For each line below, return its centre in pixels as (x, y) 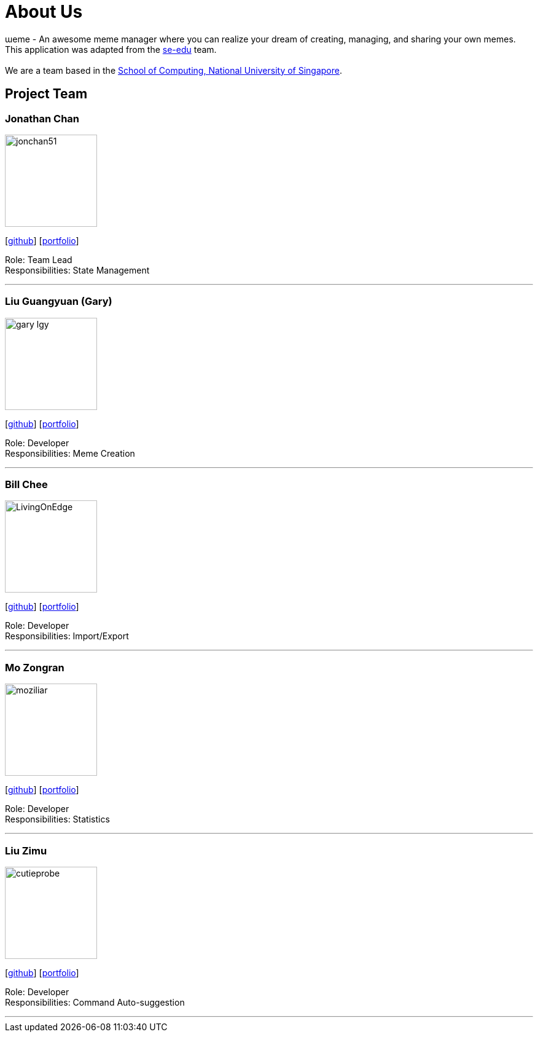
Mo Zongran (35, 667)
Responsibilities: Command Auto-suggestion (95, 1002)
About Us (44, 12)
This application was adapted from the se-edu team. (111, 49)
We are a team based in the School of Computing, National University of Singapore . (174, 70)
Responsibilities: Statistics (57, 819)
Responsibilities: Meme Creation (70, 453)
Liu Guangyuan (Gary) (59, 302)
